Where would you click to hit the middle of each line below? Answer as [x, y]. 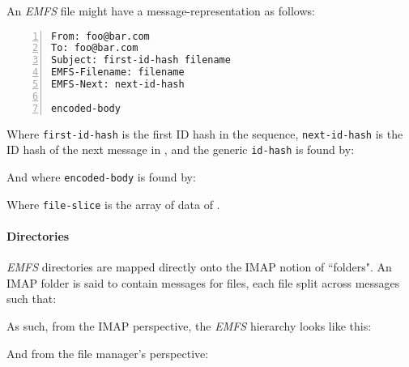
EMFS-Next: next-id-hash [118, 85]
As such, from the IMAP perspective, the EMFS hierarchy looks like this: [189, 325]
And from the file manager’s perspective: [108, 353]
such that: [32, 299]
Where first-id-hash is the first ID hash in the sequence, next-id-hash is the [205, 133]
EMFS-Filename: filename [118, 73]
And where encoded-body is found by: [101, 177]
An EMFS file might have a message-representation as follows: [161, 11]
